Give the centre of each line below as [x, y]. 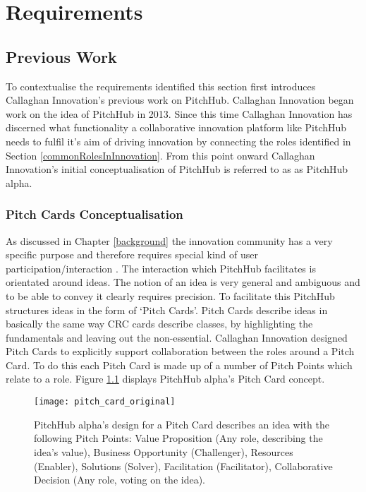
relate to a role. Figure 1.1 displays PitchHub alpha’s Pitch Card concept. [165, 379]
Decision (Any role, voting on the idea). [120, 480]
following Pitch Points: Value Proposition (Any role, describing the [178, 438]
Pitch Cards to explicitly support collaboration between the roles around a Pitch [180, 351]
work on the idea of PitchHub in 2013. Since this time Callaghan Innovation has [179, 113]
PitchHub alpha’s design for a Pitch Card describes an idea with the [182, 424]
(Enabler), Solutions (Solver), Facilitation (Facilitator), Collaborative [183, 466]
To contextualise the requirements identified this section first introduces [161, 86]
